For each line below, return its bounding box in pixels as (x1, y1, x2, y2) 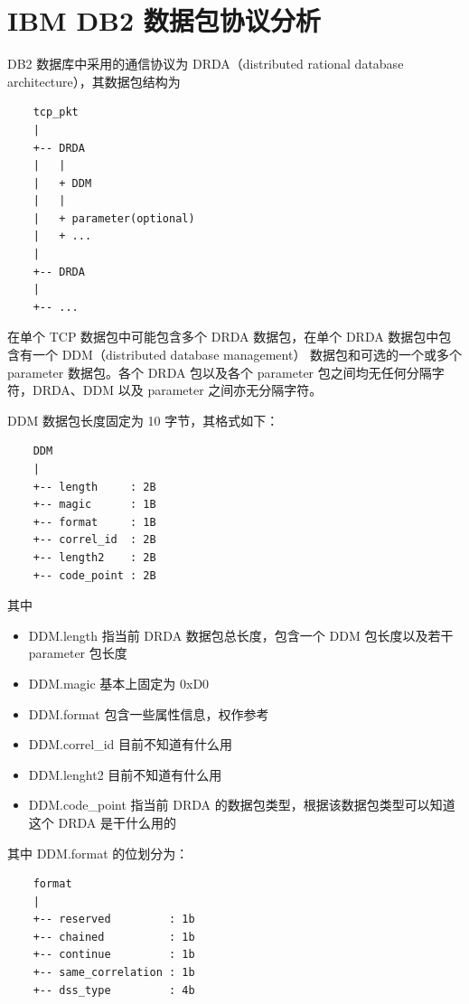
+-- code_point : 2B (33, 568, 156, 582)
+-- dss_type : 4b (33, 983, 195, 997)
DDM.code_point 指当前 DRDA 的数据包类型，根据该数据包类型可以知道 (28, 795, 455, 814)
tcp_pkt (33, 106, 79, 119)
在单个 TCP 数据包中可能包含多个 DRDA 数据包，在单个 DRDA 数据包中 (7, 327, 439, 346)
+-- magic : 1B (33, 498, 156, 511)
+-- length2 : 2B (33, 550, 156, 564)
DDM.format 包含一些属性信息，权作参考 (28, 704, 269, 723)
